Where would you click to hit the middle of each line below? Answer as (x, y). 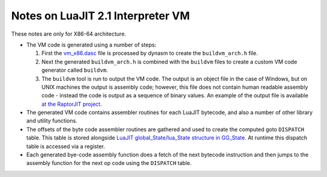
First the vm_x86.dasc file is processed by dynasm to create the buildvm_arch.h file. (150, 53)
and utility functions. (52, 121)
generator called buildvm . (75, 70)
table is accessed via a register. (66, 146)
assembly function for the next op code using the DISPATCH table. (109, 163)
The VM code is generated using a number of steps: (91, 45)
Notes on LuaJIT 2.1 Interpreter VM (101, 16)
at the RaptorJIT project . (72, 104)
